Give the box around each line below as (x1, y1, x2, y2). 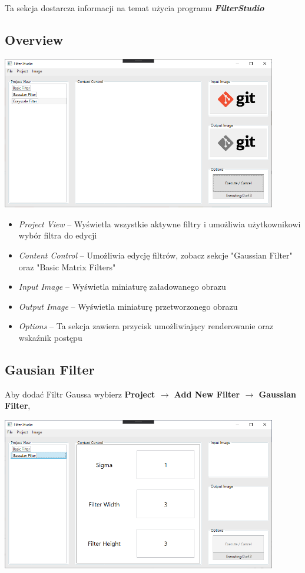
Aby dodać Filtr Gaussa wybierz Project (5, 387, 155, 400)
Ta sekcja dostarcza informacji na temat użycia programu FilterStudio (5, 2, 264, 14)
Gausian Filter (5, 360, 95, 378)
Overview (5, 30, 64, 48)
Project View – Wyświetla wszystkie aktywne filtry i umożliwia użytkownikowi (18, 217, 301, 230)
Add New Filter (174, 387, 240, 400)
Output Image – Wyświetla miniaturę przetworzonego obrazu (18, 300, 238, 312)
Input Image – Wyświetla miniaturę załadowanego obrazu (18, 280, 226, 293)
